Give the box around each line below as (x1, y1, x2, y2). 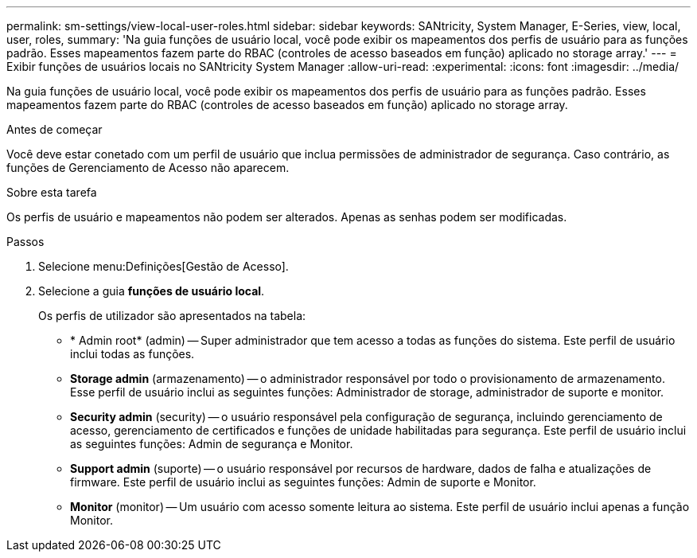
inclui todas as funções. (70, 347, 195, 361)
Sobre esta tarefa (6, 185, 97, 199)
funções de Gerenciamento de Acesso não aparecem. (6, 161, 290, 174)
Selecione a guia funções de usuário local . (38, 284, 265, 298)
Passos (6, 235, 45, 248)
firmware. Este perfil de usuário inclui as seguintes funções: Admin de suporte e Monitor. (70, 475, 536, 489)
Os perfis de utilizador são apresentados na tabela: (38, 309, 306, 322)
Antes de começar (6, 123, 103, 136)
